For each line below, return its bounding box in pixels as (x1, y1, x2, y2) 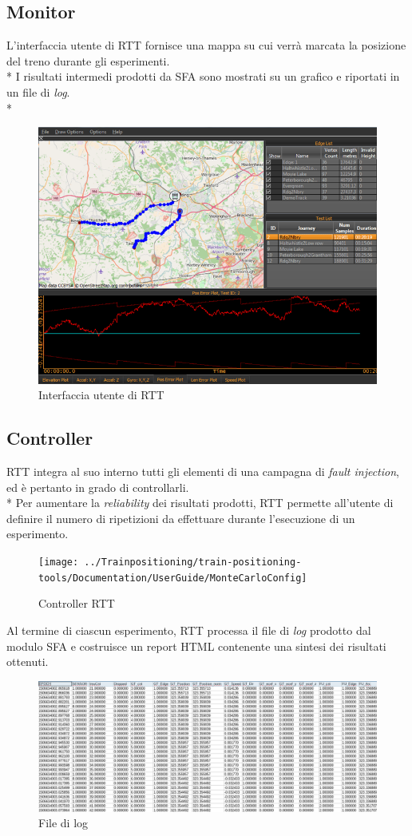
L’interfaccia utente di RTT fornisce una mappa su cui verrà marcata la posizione (6, 37, 406, 53)
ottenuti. (6, 653, 49, 670)
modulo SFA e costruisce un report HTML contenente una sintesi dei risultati (6, 637, 386, 654)
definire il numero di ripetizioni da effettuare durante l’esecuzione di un (6, 509, 355, 526)
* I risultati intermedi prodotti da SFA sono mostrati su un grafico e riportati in (6, 68, 400, 85)
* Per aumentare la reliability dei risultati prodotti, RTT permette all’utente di (6, 494, 394, 511)
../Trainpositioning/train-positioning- (84, 557, 302, 569)
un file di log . (6, 83, 70, 100)
